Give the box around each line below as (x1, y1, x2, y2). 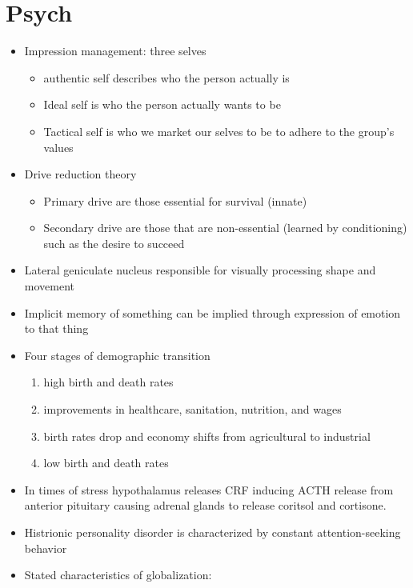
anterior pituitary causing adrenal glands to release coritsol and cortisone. (24, 497, 387, 514)
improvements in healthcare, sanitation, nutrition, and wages (43, 401, 342, 418)
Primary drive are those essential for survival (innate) (43, 192, 307, 209)
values (43, 138, 74, 155)
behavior (24, 539, 67, 556)
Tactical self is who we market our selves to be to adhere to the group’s (43, 122, 395, 139)
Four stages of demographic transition (24, 346, 211, 363)
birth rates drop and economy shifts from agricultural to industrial (43, 427, 371, 444)
